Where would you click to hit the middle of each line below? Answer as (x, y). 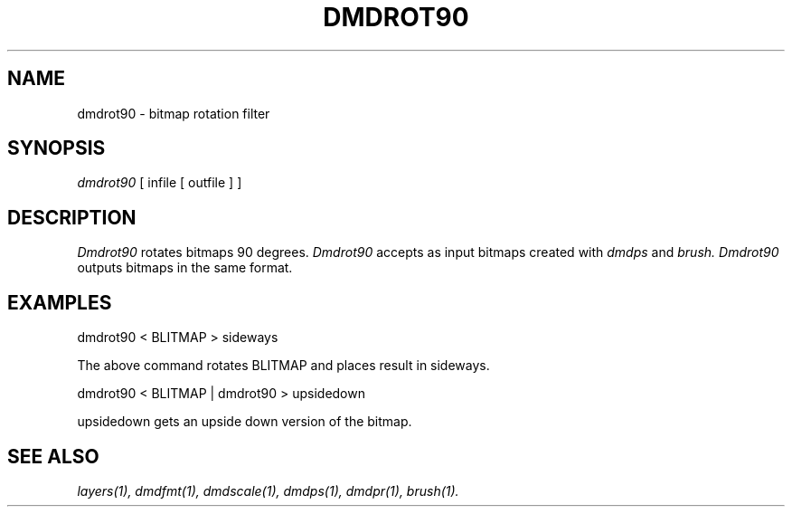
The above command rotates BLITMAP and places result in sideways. (283, 366)
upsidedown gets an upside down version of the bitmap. (245, 422)
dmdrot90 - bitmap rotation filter (174, 113)
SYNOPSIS (57, 148)
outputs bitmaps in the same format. (185, 268)
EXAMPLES (60, 302)
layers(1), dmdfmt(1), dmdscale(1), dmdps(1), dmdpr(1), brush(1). (268, 490)
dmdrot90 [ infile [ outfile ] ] (160, 183)
